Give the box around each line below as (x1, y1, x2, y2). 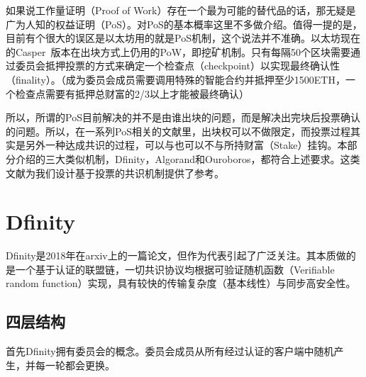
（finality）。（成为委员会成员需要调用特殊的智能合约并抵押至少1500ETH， (6, 72, 345, 86)
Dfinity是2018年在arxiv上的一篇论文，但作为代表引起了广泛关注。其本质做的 (6, 248, 356, 263)
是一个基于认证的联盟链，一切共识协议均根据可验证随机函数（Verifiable (6, 261, 335, 276)
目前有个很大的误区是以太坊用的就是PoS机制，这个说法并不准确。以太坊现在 (6, 30, 360, 45)
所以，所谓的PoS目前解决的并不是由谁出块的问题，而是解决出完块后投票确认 (6, 110, 360, 125)
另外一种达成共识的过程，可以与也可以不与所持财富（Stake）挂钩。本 (25, 137, 348, 152)
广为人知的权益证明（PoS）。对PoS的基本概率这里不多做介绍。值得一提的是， (6, 16, 362, 31)
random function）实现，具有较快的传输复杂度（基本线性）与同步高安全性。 (6, 276, 356, 291)
